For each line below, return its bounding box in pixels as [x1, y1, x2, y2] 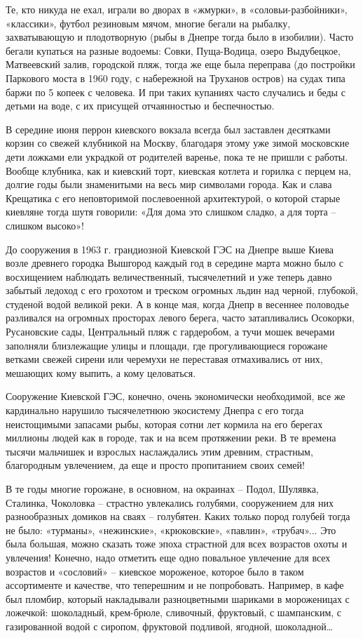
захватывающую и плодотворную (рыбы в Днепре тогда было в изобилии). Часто [6, 29, 354, 44]
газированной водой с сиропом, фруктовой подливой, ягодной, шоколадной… [6, 618, 334, 633]
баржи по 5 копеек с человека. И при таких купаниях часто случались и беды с [6, 84, 345, 99]
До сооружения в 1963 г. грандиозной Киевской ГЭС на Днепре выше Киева [6, 241, 334, 256]
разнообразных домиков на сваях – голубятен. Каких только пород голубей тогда [6, 509, 350, 524]
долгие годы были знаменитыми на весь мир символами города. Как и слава [6, 177, 332, 192]
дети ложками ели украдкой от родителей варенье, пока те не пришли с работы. [6, 149, 348, 164]
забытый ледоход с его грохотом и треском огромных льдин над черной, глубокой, [6, 283, 358, 298]
